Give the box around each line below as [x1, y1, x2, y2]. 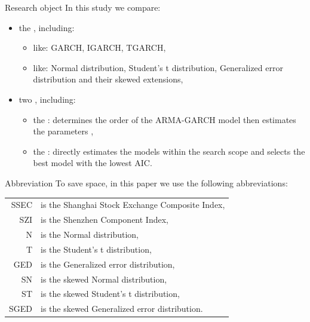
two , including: [19, 93, 76, 105]
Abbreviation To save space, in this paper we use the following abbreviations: [5, 176, 288, 189]
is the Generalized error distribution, [41, 257, 175, 270]
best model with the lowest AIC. [33, 157, 152, 169]
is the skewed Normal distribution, [41, 272, 167, 285]
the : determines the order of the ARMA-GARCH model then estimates [33, 113, 296, 125]
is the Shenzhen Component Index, [41, 213, 168, 226]
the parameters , [33, 125, 94, 137]
